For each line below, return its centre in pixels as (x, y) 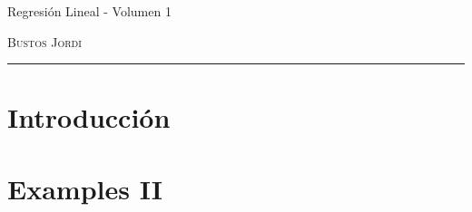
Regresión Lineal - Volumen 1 (89, 11)
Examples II (85, 188)
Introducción (89, 117)
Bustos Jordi (44, 41)
